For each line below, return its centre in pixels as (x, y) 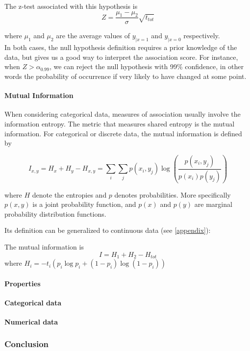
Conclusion (26, 343)
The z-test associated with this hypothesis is (71, 6)
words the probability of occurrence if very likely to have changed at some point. (125, 76)
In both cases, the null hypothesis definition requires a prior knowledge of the (121, 47)
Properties (23, 283)
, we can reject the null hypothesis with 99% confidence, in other (147, 66)
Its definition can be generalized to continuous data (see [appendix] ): (108, 230)
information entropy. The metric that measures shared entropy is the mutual (120, 123)
